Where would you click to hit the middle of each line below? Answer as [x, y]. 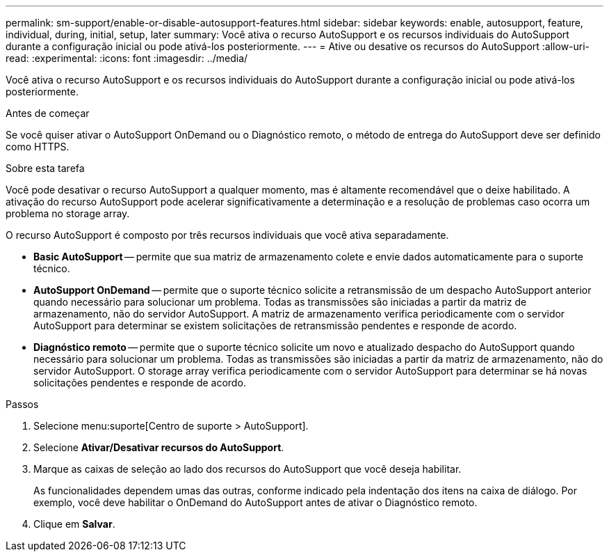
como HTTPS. [38, 147]
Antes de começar [48, 113]
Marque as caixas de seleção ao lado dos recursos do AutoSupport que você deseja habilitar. [247, 469]
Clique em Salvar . [74, 524]
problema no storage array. [68, 213]
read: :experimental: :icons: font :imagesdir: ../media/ [127, 58]
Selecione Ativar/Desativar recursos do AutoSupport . [159, 447]
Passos [22, 404]
